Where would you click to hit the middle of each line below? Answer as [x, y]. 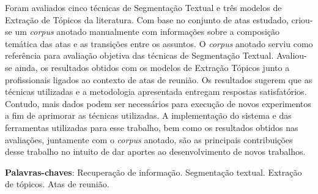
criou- [302, 19]
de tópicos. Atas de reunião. [57, 184]
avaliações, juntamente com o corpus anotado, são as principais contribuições [149, 139]
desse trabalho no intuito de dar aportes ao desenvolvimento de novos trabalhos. [155, 151]
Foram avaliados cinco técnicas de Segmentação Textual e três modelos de [143, 7]
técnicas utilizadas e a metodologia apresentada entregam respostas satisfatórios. [156, 91]
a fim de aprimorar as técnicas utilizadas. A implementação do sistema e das [148, 115]
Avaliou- [291, 55]
